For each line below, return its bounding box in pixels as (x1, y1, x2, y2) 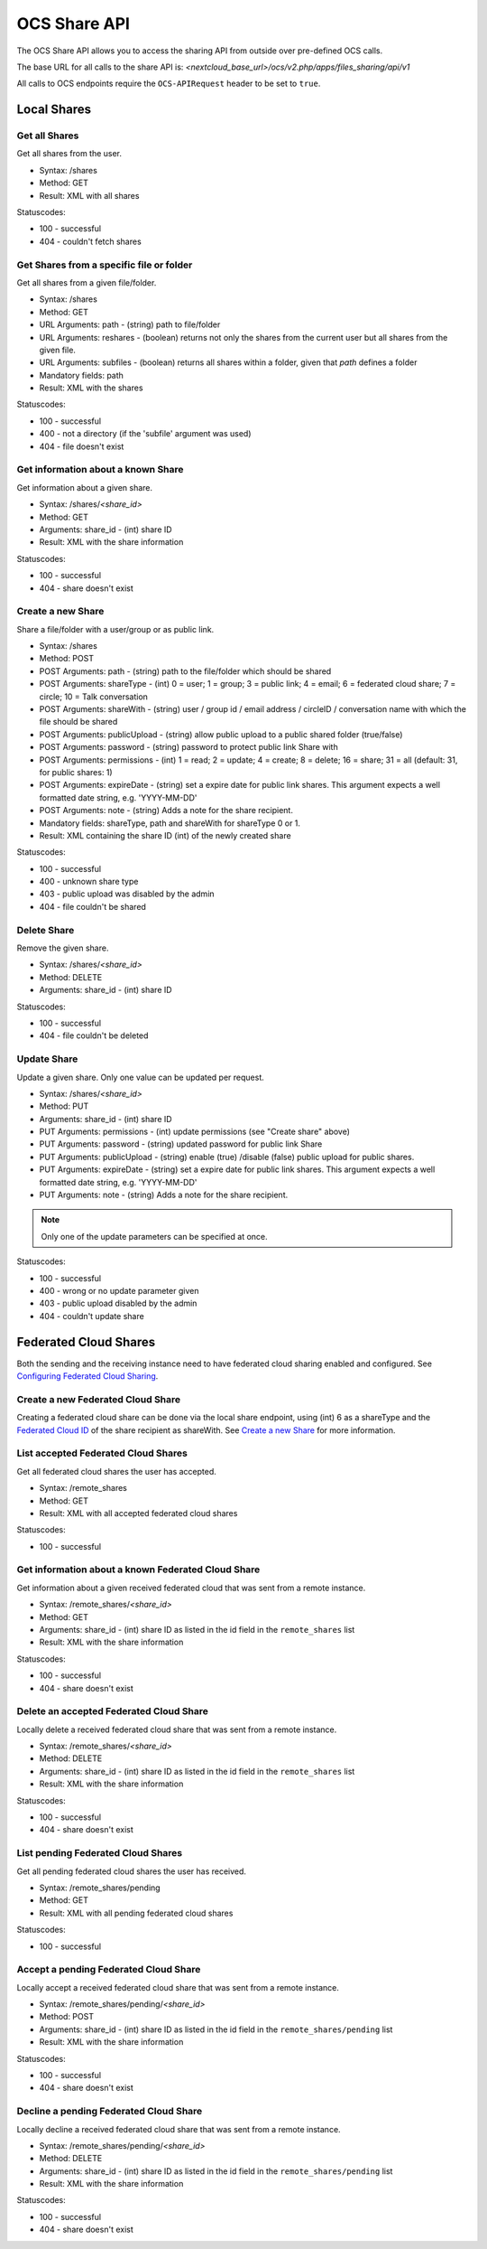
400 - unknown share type (39, 876, 139, 887)
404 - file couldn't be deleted (39, 1030, 149, 1041)
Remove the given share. (16, 942, 109, 953)
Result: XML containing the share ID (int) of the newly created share (39, 829, 292, 840)
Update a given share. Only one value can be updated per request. (16, 1072, 265, 1082)
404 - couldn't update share (39, 1310, 144, 1321)
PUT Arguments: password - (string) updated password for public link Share (39, 1139, 323, 1149)
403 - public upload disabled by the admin (39, 1298, 198, 1309)
